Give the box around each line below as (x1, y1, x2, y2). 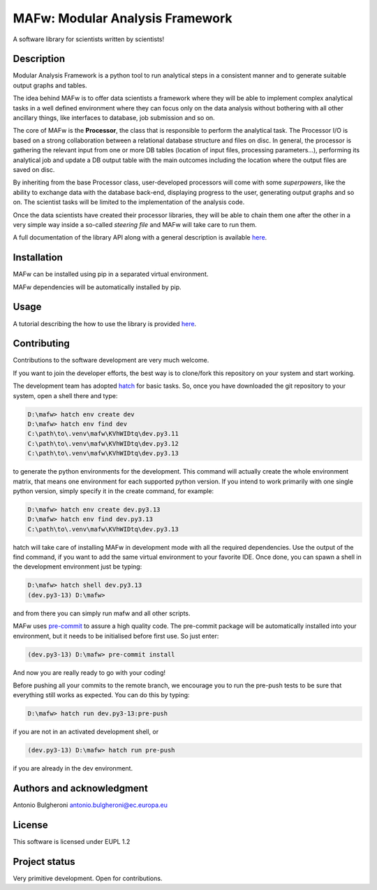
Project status (13, 856, 76, 868)
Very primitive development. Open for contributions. (13, 874, 163, 882)
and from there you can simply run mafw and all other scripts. (13, 608, 191, 618)
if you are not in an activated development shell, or (13, 727, 159, 736)
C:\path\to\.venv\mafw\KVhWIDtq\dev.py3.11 (27, 430, 179, 438)
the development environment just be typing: (13, 562, 142, 571)
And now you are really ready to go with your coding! (13, 668, 166, 677)
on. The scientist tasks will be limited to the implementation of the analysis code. (13, 198, 245, 206)
